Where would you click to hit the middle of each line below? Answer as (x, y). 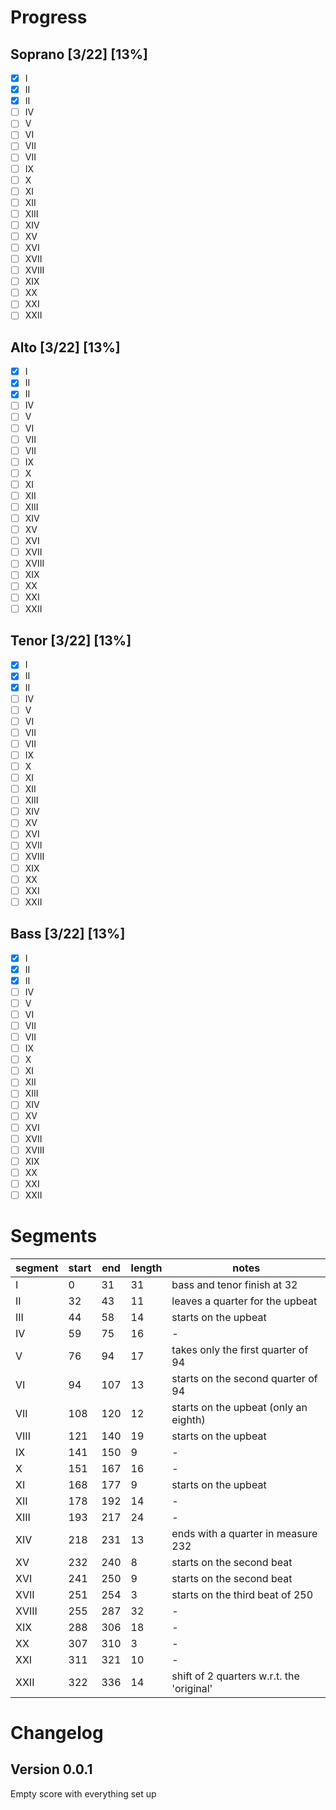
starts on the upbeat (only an (239, 1407)
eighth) (188, 1419)
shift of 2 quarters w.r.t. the (235, 1676)
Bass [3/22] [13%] (68, 934)
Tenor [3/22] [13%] (71, 640)
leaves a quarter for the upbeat (244, 1301)
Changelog (57, 1733)
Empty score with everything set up (83, 1793)
